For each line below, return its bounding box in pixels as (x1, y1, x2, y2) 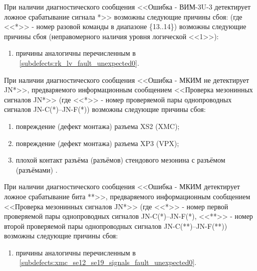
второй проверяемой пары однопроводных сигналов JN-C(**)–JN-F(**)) (4, 220, 227, 231)
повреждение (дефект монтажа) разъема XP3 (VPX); (16, 138, 179, 148)
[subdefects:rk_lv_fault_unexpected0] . (19, 57, 139, 68)
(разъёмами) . (16, 164, 58, 175)
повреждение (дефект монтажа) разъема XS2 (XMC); (16, 120, 180, 131)
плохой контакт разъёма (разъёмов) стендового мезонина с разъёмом (16, 155, 225, 165)
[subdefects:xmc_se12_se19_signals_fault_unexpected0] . (19, 257, 197, 267)
